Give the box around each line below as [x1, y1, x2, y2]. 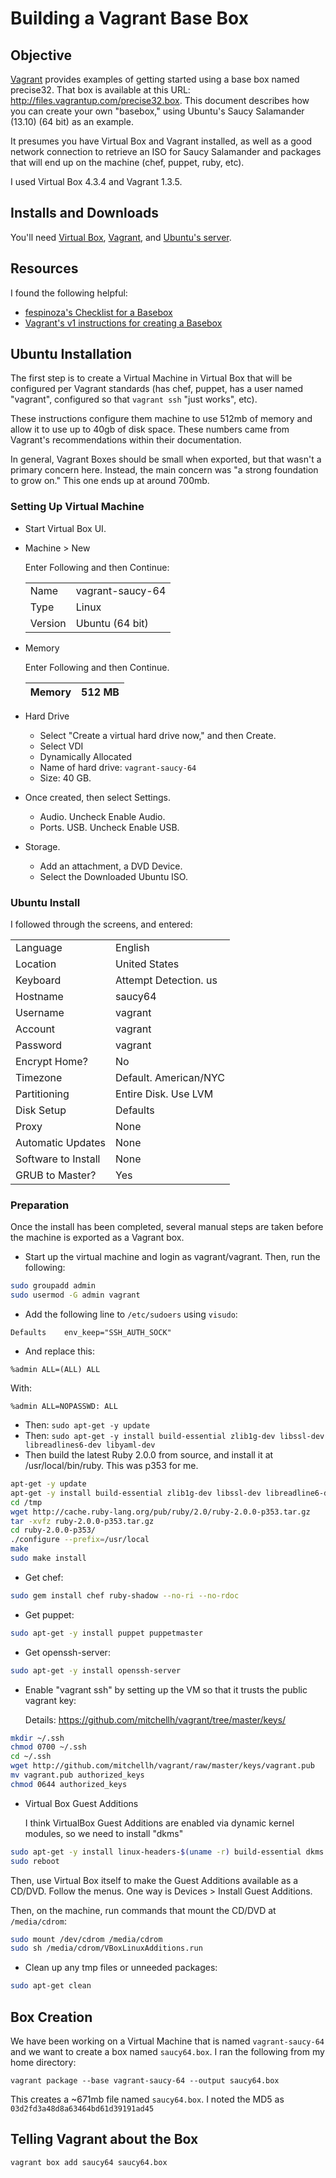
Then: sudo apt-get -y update [24, 1419, 151, 1431]
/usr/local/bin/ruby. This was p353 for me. [24, 1460, 199, 1472]
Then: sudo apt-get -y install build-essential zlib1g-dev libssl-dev [24, 1430, 325, 1442]
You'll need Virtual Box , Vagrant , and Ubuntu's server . [10, 231, 232, 243]
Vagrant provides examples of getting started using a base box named [10, 73, 300, 85]
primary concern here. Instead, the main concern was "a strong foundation [10, 464, 319, 476]
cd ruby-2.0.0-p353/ [10, 1525, 97, 1536]
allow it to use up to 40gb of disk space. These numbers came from [10, 423, 290, 436]
